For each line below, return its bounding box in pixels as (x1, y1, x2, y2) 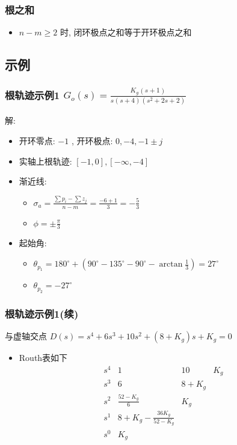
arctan (159, 260, 183, 269)
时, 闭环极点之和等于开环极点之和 (60, 26, 192, 38)
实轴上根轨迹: (19, 154, 72, 167)
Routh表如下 (19, 351, 68, 364)
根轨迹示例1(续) (5, 306, 79, 321)
